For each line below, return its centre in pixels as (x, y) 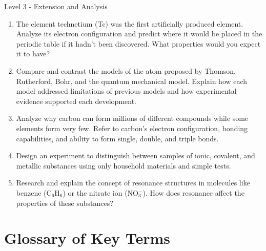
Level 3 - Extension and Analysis (56, 6)
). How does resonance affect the (193, 192)
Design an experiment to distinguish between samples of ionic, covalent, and (136, 155)
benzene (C (34, 192)
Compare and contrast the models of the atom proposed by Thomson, (126, 70)
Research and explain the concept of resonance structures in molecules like (133, 183)
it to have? (33, 54)
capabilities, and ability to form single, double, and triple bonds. (117, 138)
